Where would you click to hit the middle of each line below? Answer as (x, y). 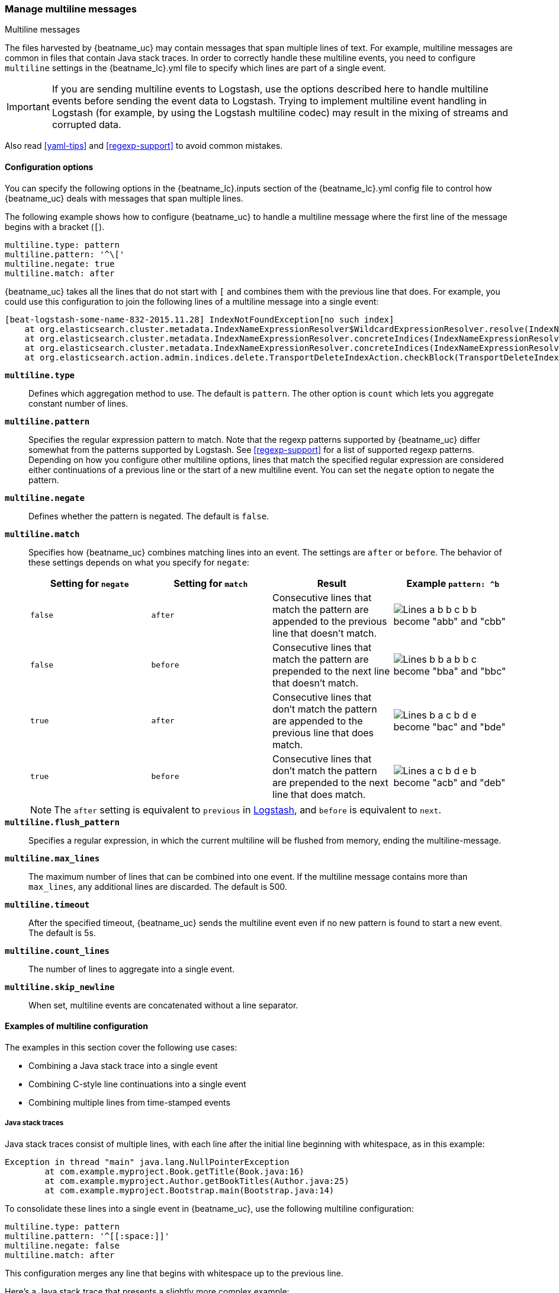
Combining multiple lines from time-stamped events (129, 1102)
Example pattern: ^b (453, 583)
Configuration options (49, 167)
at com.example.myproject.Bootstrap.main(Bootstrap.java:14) (189, 1190)
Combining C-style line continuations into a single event (137, 1084)
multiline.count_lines (57, 951)
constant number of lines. (78, 403)
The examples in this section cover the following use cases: (121, 1047)
